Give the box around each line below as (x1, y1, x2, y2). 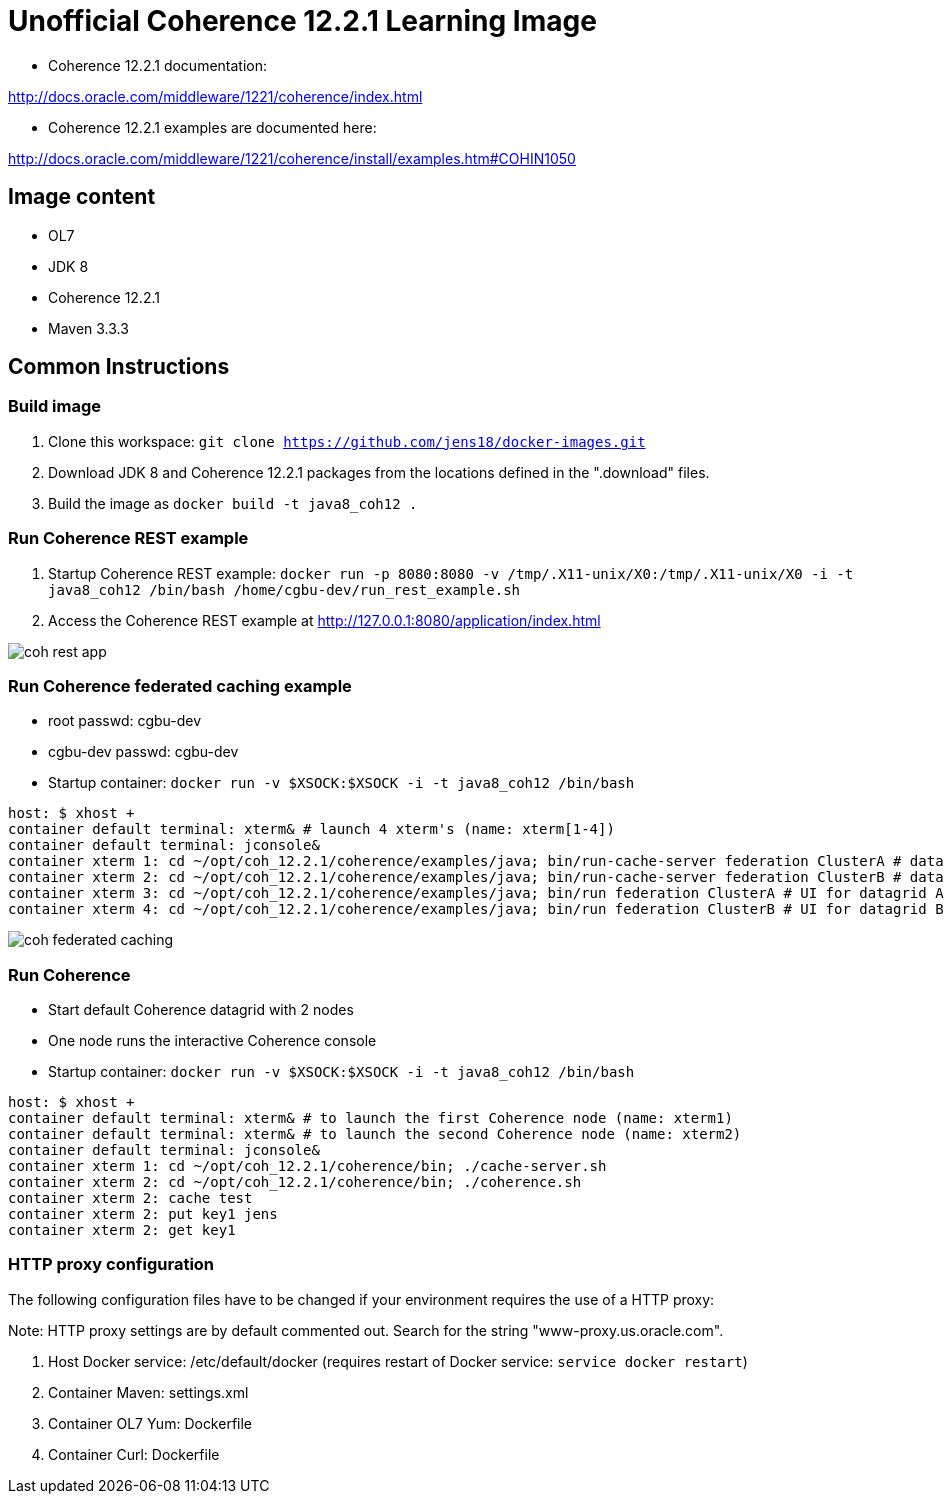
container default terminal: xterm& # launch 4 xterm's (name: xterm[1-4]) (8, 821, 615, 838)
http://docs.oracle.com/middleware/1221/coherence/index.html (8, 87, 423, 105)
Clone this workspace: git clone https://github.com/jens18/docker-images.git (48, 432, 646, 450)
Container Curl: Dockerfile (48, 1445, 220, 1463)
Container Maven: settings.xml (48, 1383, 249, 1401)
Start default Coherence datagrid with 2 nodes (48, 1001, 354, 1019)
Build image (8, 396, 102, 417)
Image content (8, 184, 156, 210)
